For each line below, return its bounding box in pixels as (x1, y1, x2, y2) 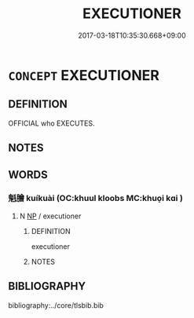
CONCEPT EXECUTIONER (8, 66, 159, 84)
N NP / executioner (19, 211, 82, 221)
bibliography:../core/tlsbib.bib (8, 300, 104, 310)
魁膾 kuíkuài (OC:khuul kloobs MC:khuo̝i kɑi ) (8, 193, 183, 204)
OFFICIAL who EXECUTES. (8, 119, 96, 128)
